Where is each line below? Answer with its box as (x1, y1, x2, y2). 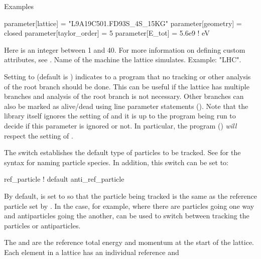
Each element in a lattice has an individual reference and (4, 246, 179, 257)
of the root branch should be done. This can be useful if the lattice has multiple (4, 81, 249, 91)
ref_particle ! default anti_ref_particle (4, 174, 124, 184)
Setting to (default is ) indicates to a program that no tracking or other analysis (4, 71, 251, 81)
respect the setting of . (4, 130, 73, 141)
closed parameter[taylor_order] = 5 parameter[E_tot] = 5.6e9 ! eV (4, 28, 210, 38)
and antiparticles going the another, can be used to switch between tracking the (4, 210, 249, 221)
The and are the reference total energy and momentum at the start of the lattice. (4, 237, 254, 247)
